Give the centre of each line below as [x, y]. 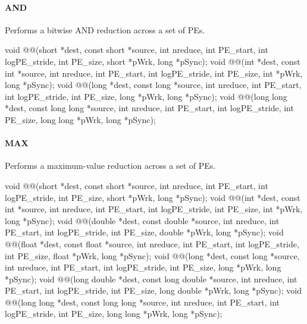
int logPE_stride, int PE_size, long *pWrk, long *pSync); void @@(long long [146, 96]
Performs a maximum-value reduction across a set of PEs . [110, 166]
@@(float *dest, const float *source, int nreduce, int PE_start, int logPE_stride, [152, 243]
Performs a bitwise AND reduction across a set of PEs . [105, 29]
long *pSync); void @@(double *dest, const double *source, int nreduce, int [142, 220]
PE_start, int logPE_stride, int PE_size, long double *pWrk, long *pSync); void [153, 290]
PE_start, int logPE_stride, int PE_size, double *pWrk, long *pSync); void [144, 232]
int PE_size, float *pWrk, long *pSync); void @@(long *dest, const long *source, [152, 255]
